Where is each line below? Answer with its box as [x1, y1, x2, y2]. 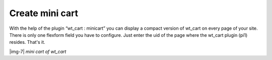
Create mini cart [9, 8, 78, 19]
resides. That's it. [9, 39, 45, 45]
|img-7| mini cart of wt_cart [9, 48, 66, 54]
